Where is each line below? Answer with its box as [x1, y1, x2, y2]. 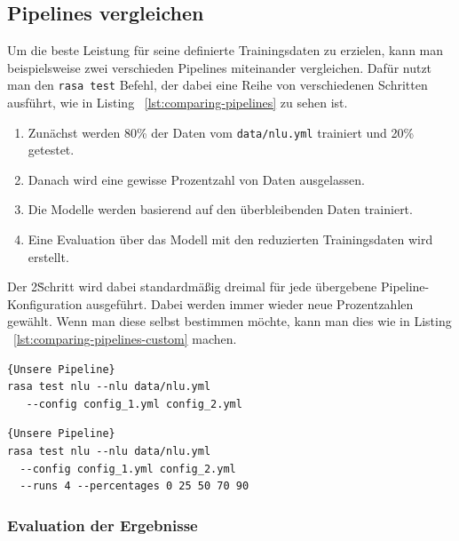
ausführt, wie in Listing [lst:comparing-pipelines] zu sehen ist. [7, 93, 348, 112]
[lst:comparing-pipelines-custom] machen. [13, 330, 237, 348]
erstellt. [28, 247, 69, 266]
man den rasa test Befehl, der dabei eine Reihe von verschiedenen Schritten [7, 76, 428, 94]
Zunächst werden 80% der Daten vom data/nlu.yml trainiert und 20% [28, 123, 415, 141]
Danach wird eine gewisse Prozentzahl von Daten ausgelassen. [28, 170, 365, 188]
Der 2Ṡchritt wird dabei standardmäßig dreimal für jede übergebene [7, 277, 377, 296]
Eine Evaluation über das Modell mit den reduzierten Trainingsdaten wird [28, 230, 433, 249]
